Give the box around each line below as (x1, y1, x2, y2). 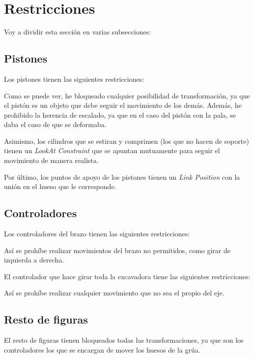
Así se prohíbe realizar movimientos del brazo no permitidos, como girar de (4, 245, 231, 255)
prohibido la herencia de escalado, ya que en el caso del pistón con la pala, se (4, 109, 236, 120)
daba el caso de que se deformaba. (4, 119, 107, 130)
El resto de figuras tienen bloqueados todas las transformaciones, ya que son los (4, 335, 244, 345)
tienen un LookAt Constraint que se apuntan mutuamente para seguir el (4, 145, 220, 156)
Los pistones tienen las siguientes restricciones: (4, 73, 144, 84)
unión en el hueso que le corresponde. (4, 181, 116, 192)
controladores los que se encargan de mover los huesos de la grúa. (4, 344, 200, 355)
